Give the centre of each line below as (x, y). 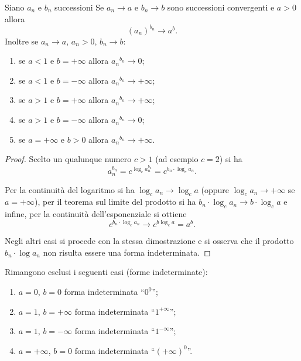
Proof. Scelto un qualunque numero (68, 159)
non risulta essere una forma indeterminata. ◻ (127, 252)
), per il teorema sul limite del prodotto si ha (115, 202)
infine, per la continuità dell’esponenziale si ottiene (96, 214)
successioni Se (79, 7)
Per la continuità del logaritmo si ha (70, 189)
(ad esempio (177, 159)
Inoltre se (22, 41)
